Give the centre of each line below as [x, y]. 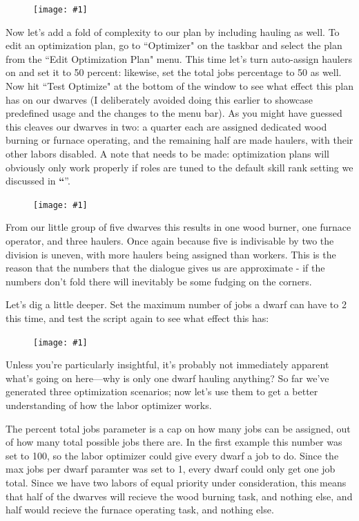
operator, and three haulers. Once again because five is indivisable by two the [170, 241]
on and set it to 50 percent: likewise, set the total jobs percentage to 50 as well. [174, 72]
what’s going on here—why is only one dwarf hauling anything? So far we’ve [167, 378]
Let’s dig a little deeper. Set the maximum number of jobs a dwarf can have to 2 [176, 304]
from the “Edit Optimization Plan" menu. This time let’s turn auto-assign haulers [179, 58]
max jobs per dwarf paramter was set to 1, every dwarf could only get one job [171, 469]
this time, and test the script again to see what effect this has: [137, 318]
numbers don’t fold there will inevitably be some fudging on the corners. [159, 281]
